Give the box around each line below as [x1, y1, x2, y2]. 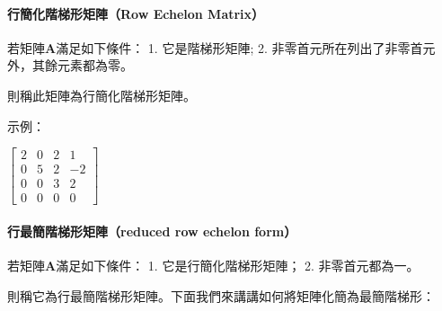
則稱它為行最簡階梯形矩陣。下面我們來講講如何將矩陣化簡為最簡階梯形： [7, 286, 435, 305]
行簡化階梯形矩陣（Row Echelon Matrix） [7, 4, 265, 22]
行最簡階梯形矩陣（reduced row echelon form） [7, 221, 297, 240]
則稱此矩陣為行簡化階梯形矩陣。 [7, 85, 196, 104]
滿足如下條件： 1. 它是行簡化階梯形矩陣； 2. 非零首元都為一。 [56, 256, 420, 275]
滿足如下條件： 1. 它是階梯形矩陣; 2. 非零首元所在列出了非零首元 [56, 38, 436, 57]
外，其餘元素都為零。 [7, 56, 133, 75]
